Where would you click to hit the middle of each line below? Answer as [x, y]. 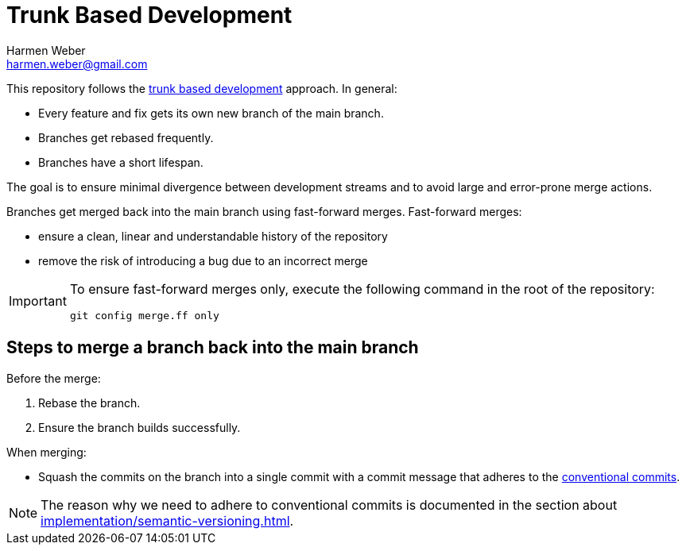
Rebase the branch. [89, 403]
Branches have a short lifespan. [121, 162]
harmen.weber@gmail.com [77, 64]
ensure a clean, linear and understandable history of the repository [213, 236]
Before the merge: [54, 378]
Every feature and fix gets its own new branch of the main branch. [211, 113]
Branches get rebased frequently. [126, 137]
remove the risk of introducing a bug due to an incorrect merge [203, 260]
